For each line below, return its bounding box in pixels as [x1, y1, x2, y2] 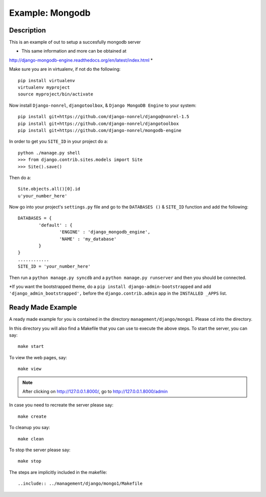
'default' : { [38, 222, 73, 228]
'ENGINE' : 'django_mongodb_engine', [59, 229, 150, 235]
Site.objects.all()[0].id [18, 186, 81, 192]
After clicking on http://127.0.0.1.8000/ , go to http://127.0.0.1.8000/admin [22, 389, 168, 395]
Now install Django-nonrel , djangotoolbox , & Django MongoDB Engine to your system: [9, 102, 197, 108]
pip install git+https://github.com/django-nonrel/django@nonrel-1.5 [18, 114, 190, 120]
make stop [18, 458, 41, 464]
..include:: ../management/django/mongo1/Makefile [18, 481, 143, 487]
